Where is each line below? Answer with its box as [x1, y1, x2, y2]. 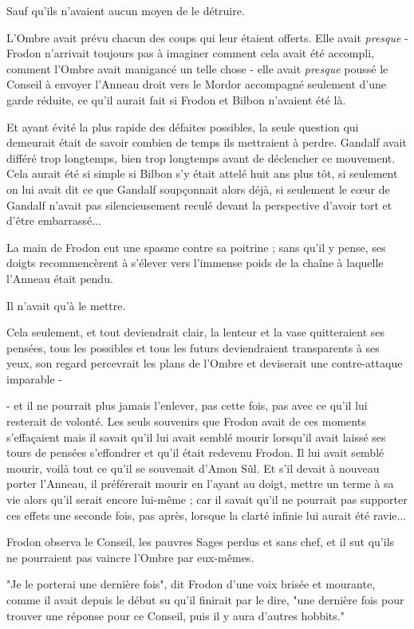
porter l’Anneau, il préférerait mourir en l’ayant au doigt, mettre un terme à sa [6, 475, 394, 492]
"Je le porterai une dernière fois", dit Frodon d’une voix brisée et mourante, [6, 576, 376, 592]
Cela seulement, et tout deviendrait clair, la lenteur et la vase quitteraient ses [6, 324, 385, 340]
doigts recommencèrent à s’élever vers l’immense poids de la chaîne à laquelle [6, 254, 384, 271]
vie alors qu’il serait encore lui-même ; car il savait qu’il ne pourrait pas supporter [6, 491, 408, 508]
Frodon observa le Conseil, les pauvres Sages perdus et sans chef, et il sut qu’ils [6, 533, 395, 550]
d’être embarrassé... [6, 212, 101, 229]
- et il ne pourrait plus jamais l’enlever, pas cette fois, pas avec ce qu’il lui [6, 397, 368, 414]
